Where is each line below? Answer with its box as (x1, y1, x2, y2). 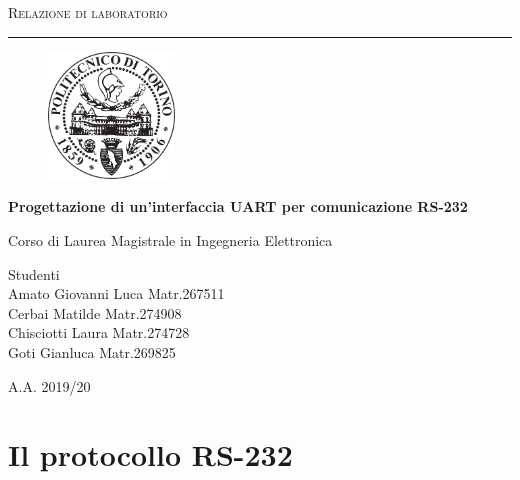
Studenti (8, 263, 60, 284)
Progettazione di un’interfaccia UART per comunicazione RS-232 (8, 196, 468, 217)
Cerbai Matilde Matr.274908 (8, 302, 182, 323)
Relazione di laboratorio (8, 2, 168, 22)
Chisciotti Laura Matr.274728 (8, 322, 190, 343)
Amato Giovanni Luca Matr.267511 (8, 283, 225, 304)
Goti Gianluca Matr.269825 (8, 341, 176, 362)
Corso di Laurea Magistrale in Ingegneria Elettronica (8, 229, 333, 250)
